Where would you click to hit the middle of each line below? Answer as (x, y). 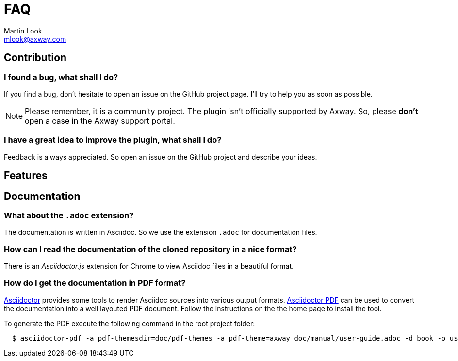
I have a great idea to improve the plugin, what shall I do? (113, 140)
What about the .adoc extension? (69, 215)
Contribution (35, 58)
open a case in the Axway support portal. (100, 121)
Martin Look (23, 31)
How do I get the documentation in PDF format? (95, 283)
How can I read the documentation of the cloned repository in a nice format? (150, 249)
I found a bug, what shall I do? (61, 77)
